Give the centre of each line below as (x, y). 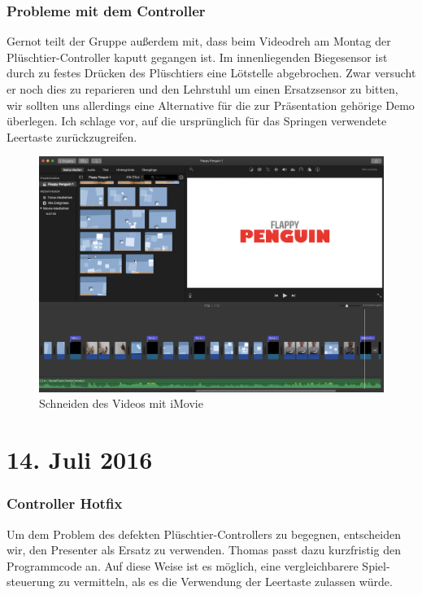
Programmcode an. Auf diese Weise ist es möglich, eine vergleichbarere (183, 565)
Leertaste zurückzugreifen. (72, 136)
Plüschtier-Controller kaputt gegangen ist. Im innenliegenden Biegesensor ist (197, 57)
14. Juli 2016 (80, 459)
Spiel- (376, 565)
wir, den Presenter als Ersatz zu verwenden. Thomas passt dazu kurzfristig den (204, 550)
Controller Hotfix (65, 503)
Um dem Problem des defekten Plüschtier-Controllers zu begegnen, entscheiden (204, 534)
